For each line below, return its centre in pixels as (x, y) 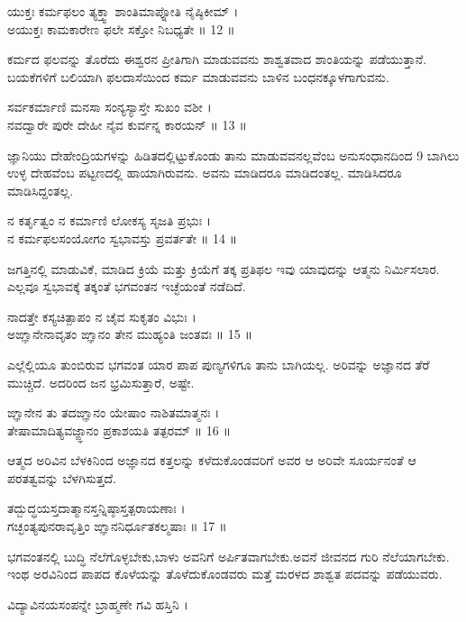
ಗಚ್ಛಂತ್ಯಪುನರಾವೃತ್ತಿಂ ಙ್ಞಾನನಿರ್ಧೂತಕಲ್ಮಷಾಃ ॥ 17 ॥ (117, 526)
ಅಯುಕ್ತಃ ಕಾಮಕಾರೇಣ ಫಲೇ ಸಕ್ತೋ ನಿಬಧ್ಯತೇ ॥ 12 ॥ (121, 28)
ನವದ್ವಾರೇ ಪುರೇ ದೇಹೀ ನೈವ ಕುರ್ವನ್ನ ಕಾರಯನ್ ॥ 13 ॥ (127, 124)
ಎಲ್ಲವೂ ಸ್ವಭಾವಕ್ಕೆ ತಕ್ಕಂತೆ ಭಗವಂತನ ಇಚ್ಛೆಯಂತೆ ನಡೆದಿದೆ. (127, 286)
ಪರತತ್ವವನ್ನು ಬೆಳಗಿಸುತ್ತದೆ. (62, 477)
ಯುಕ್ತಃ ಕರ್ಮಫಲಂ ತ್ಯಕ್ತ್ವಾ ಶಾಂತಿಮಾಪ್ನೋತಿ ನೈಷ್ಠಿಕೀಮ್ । (123, 11)
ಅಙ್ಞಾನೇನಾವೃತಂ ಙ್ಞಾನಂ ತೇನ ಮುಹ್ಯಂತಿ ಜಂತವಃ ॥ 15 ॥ (130, 334)
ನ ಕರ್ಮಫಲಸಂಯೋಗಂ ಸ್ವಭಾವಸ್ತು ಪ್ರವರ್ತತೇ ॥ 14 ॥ (123, 238)
